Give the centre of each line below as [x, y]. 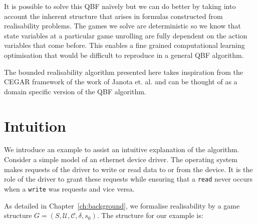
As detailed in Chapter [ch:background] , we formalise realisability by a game [122, 205]
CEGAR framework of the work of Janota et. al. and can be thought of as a [121, 82]
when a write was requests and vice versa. [69, 188]
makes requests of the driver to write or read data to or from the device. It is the [128, 169]
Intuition [35, 125]
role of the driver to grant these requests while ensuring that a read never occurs [128, 179]
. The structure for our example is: [150, 215]
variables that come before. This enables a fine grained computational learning [124, 45]
